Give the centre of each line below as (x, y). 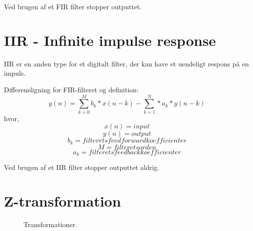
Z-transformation (63, 200)
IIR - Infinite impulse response (110, 40)
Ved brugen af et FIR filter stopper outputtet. (73, 6)
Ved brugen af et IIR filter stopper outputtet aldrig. (82, 167)
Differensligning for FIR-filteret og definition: (71, 89)
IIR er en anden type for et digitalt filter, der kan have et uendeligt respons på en (126, 63)
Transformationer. (50, 224)
